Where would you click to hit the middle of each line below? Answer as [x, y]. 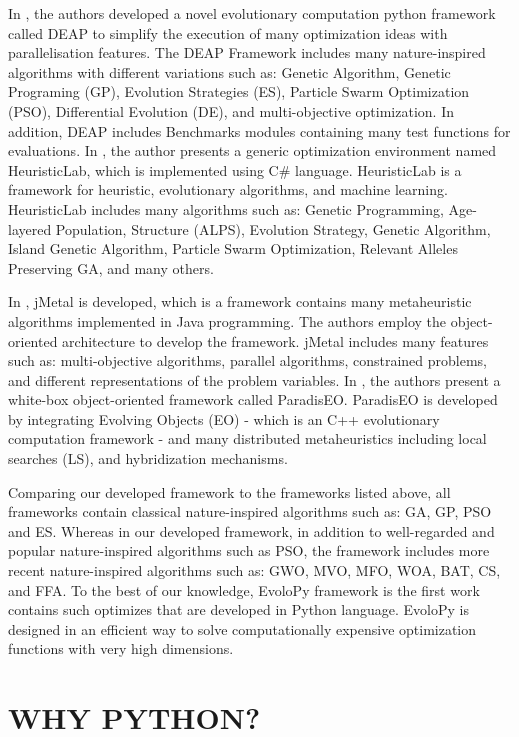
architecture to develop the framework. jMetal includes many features [275, 340]
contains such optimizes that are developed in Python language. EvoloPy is [239, 609]
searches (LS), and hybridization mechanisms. [148, 458]
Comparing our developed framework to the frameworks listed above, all [229, 491]
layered [30, 228]
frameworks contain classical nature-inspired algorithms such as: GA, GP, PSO [250, 511]
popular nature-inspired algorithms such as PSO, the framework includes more [249, 550]
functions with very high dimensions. [121, 648]
